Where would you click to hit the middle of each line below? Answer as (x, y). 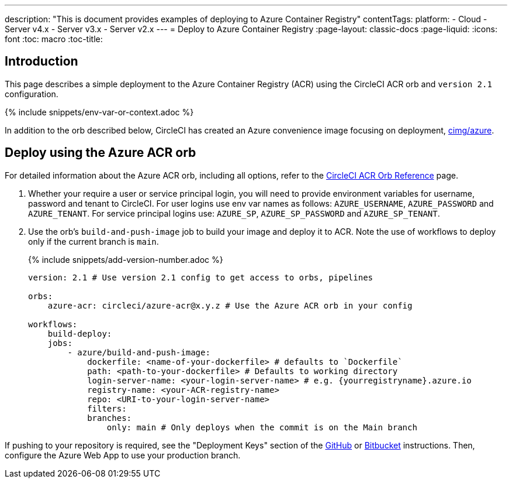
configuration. (32, 94)
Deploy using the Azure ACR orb (101, 153)
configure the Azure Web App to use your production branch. (123, 455)
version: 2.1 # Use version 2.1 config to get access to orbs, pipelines (201, 277)
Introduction (41, 61)
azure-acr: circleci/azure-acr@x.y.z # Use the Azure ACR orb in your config (230, 305)
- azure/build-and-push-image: (139, 352)
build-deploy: (80, 333)
